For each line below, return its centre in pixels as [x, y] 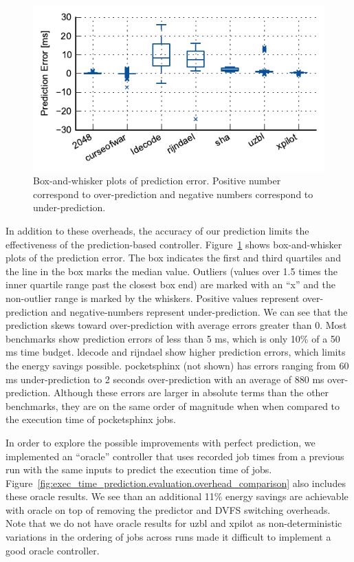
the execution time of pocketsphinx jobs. [91, 419]
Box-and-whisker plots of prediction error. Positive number [157, 181]
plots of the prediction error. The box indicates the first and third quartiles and [173, 258]
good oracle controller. [53, 550]
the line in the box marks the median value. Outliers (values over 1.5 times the [172, 271]
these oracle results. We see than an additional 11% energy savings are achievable [177, 496]
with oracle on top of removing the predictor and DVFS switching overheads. [168, 509]
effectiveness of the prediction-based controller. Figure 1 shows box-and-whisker [174, 244]
